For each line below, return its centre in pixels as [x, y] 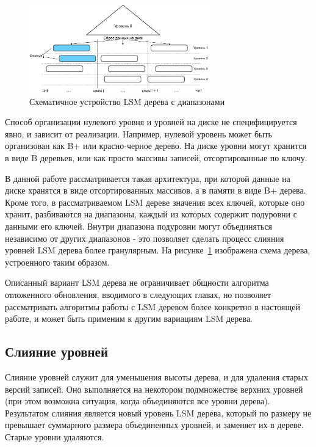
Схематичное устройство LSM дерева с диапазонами [127, 101]
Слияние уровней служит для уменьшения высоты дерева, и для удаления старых [156, 376]
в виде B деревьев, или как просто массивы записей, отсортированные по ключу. [156, 158]
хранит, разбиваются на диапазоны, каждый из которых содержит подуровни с [151, 214]
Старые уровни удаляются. [55, 436]
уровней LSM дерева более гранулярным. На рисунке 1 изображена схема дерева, [158, 250]
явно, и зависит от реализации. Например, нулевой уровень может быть [138, 133]
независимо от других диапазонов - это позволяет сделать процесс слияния [145, 238]
